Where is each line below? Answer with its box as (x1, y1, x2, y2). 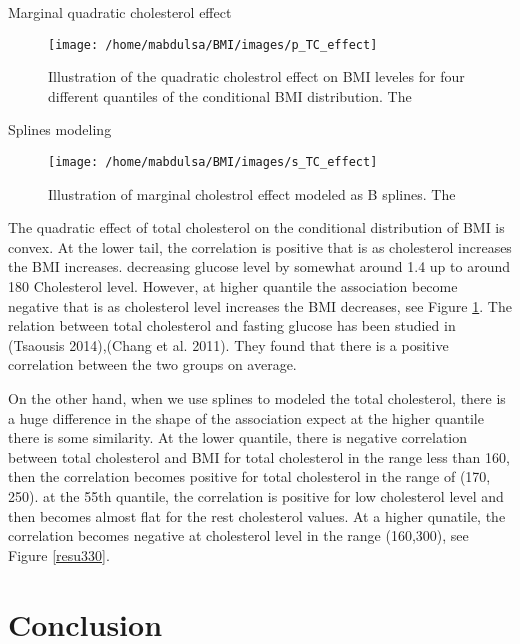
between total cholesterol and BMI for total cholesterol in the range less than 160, (8, 446, 510, 467)
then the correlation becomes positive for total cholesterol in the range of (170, (8, 466, 491, 487)
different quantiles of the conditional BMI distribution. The (48, 85, 412, 106)
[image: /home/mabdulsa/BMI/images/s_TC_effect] (48, 155, 378, 170)
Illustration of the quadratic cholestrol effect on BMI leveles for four (48, 66, 465, 87)
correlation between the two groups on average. (8, 354, 297, 375)
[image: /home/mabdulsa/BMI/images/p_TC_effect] (48, 37, 378, 52)
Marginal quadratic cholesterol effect (8, 2, 232, 22)
